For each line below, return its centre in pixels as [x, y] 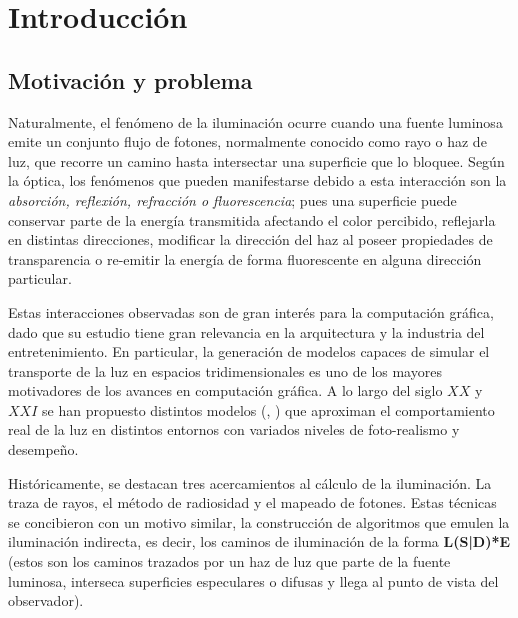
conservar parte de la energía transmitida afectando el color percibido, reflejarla [252, 219]
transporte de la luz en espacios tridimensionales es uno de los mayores [225, 370]
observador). [46, 600]
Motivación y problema [130, 79]
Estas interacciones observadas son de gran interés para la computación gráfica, [251, 311]
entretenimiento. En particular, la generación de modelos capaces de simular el [249, 351]
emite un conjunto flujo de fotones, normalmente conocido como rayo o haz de [247, 141]
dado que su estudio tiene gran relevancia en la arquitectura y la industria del [246, 331]
